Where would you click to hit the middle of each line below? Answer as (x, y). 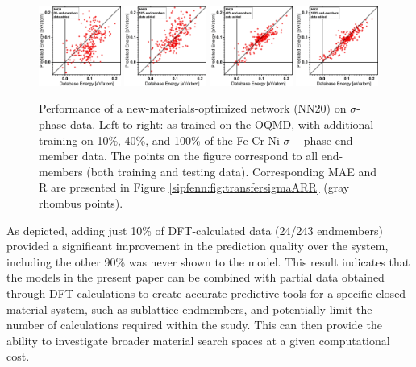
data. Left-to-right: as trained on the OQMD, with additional (222, 124)
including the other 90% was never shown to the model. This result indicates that (208, 261)
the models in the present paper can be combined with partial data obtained (196, 277)
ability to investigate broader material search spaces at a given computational (198, 340)
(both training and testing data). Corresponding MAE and (232, 171)
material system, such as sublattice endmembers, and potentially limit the (189, 309)
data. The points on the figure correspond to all (200, 156)
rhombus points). (81, 203)
